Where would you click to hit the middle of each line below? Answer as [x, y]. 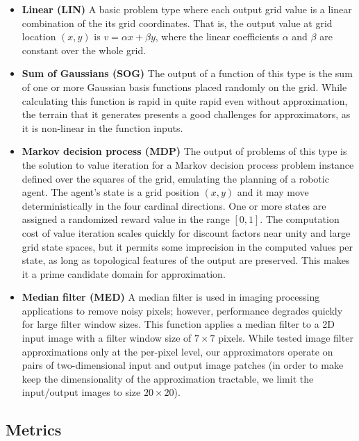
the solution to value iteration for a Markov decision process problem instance [188, 164]
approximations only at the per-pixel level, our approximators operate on [177, 351]
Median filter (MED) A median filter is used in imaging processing [171, 297]
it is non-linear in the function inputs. [102, 127]
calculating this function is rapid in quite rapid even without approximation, [185, 100]
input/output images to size [81, 392]
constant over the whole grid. [84, 50]
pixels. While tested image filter [286, 338]
